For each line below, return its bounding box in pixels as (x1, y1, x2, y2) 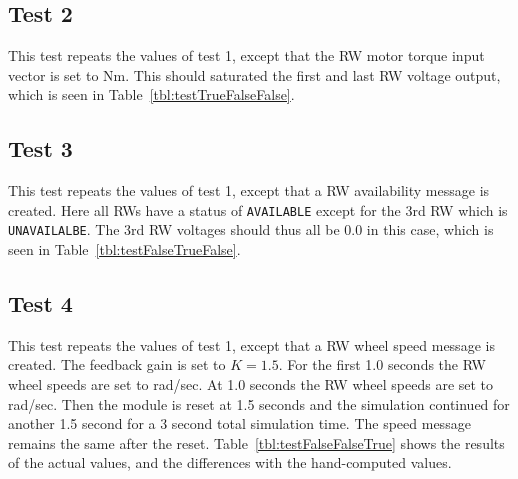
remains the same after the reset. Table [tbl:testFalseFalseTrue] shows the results (8, 432, 505, 453)
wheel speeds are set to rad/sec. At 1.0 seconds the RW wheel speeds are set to (8, 374, 494, 395)
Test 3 (8, 133, 73, 164)
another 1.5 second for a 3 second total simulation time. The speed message (8, 413, 471, 434)
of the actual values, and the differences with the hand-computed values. (8, 452, 452, 473)
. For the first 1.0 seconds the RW (278, 354, 486, 375)
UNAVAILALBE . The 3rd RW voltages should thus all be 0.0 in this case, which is (8, 219, 494, 240)
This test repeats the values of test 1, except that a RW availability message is (8, 180, 490, 201)
